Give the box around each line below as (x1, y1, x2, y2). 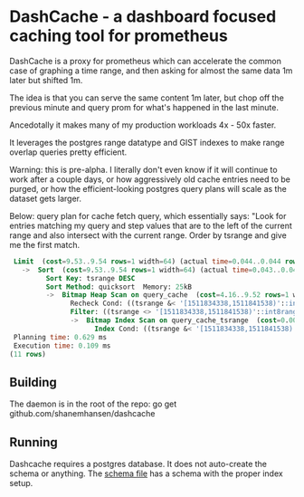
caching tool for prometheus (9, 25, 228, 46)
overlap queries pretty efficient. (9, 147, 128, 158)
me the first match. (9, 239, 80, 250)
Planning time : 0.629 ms (13, 332, 107, 341)
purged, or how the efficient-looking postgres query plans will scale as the (9, 183, 287, 194)
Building (9, 374, 57, 390)
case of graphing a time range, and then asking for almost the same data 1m (9, 65, 293, 76)
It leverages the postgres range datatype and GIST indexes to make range (9, 137, 285, 148)
